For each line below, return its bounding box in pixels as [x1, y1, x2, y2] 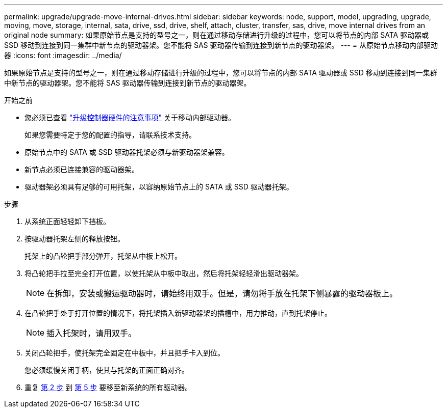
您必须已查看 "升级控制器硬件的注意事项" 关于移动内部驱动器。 [24, 113, 235, 122]
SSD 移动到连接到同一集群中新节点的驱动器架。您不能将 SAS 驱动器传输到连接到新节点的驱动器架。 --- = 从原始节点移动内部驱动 [4, 41, 438, 49]
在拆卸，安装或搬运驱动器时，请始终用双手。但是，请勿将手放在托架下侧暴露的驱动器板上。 [46, 288, 398, 298]
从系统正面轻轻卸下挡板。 [24, 217, 110, 226]
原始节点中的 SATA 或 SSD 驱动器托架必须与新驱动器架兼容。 [24, 148, 229, 156]
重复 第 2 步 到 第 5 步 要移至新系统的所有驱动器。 [24, 383, 192, 392]
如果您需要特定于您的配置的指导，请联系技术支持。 [24, 130, 196, 139]
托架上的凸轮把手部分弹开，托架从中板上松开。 [24, 252, 182, 260]
